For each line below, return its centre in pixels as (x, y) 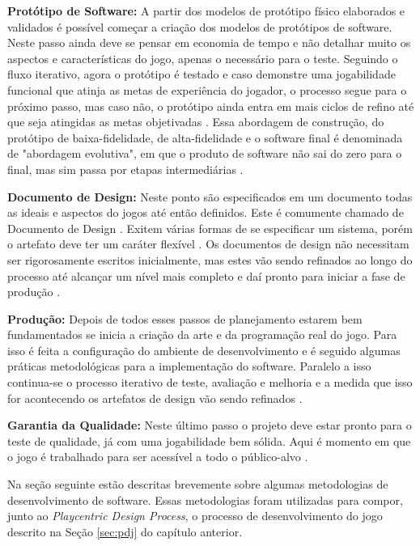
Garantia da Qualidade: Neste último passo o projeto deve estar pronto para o (210, 425)
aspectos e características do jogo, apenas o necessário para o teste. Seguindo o (203, 58)
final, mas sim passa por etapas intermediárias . (125, 169)
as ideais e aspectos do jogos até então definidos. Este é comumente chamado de (206, 212)
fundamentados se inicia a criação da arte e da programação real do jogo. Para (202, 334)
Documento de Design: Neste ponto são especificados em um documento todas (210, 196)
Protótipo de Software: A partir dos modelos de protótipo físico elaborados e (206, 11)
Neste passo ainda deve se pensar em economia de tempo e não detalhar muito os (209, 42)
